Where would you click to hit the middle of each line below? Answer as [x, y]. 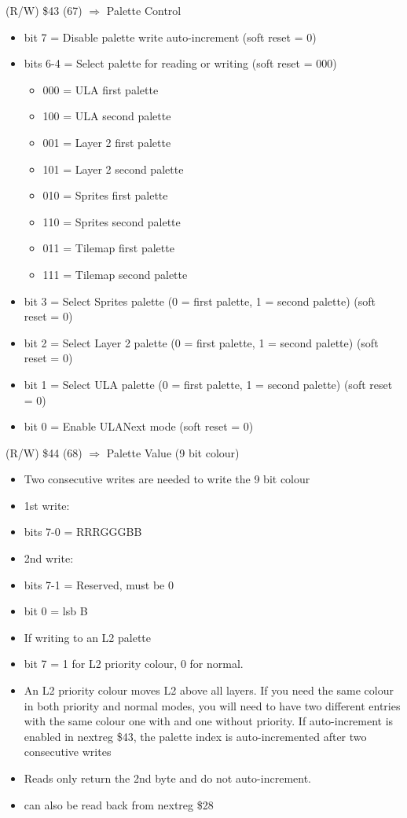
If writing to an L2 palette [88, 637]
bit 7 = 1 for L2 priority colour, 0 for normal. [134, 664]
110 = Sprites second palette [112, 221]
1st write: [47, 505]
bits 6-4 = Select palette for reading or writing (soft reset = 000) [180, 63]
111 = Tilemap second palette [115, 274]
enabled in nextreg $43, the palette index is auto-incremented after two [195, 736]
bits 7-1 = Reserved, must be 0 [99, 584]
